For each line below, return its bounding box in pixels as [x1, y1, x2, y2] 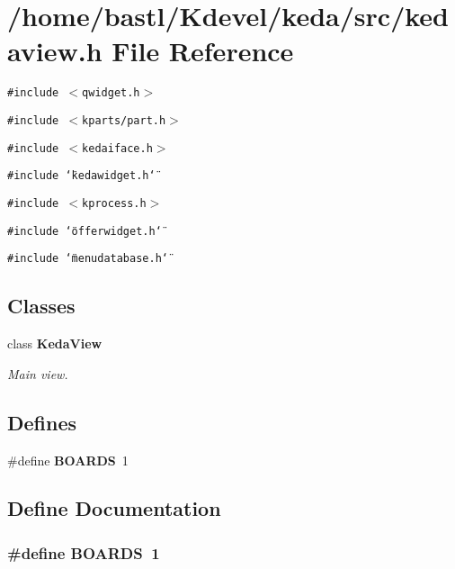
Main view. [7, 364, 68, 383]
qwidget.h [82, 86, 140, 100]
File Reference [112, 32, 294, 69]
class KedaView [7, 334, 103, 353]
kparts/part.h [82, 113, 166, 127]
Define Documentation [7, 494, 221, 522]
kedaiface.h [82, 141, 153, 155]
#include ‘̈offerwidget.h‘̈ [7, 224, 162, 238]
